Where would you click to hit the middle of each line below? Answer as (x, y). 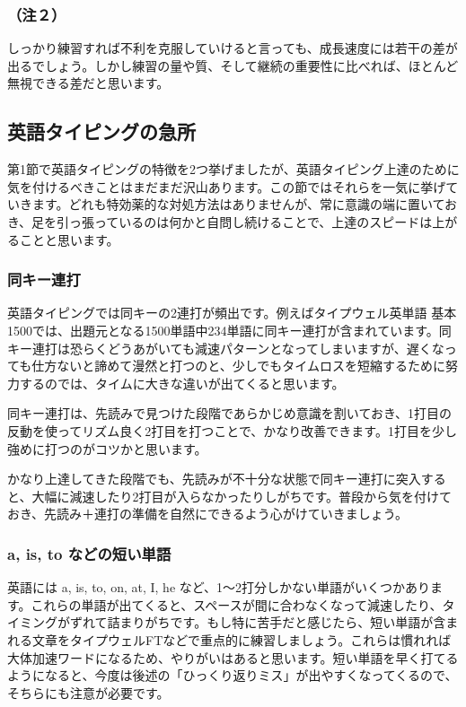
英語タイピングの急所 (101, 131)
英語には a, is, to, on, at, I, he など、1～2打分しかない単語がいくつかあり (219, 587)
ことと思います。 (69, 239)
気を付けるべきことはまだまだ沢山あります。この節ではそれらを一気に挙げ (227, 186)
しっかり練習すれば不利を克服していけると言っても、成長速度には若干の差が (233, 48)
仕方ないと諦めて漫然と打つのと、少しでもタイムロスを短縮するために (239, 366)
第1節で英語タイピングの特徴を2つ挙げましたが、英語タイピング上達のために (233, 169)
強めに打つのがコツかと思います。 (107, 448)
